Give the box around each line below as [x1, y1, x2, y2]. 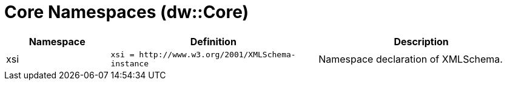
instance [110, 58, 149, 68]
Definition [190, 35, 237, 48]
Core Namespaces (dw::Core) [4, 2, 249, 22]
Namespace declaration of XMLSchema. [318, 52, 503, 65]
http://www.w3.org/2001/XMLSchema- [139, 49, 296, 59]
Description [394, 35, 449, 48]
